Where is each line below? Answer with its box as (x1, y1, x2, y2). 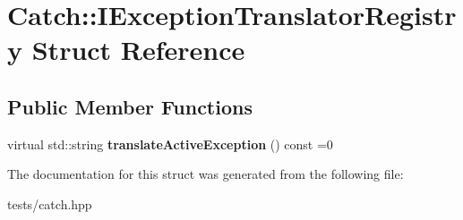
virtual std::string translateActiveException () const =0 (7, 134, 333, 153)
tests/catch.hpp (7, 194, 92, 213)
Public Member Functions (7, 92, 253, 120)
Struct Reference (31, 31, 245, 68)
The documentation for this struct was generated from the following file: (7, 165, 404, 183)
